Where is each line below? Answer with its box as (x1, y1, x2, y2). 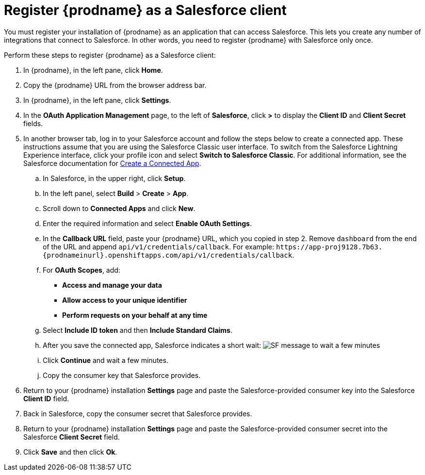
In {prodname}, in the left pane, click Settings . (23, 96, 171, 104)
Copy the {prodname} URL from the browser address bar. (23, 81, 207, 89)
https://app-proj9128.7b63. (276, 243, 383, 251)
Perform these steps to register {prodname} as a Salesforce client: (4, 50, 216, 59)
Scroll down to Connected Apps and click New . (43, 204, 196, 213)
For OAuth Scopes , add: (43, 265, 120, 274)
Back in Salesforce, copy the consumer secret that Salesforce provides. (23, 409, 252, 418)
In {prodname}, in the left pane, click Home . (23, 66, 163, 74)
